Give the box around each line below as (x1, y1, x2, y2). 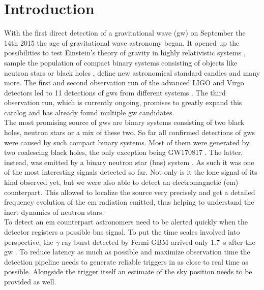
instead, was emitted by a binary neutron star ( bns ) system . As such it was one (4, 156, 254, 167)
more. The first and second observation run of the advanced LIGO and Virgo (4, 77, 244, 88)
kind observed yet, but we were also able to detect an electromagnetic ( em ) (4, 177, 239, 187)
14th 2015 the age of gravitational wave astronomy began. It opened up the (4, 37, 240, 48)
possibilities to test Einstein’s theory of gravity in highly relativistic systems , (4, 47, 246, 58)
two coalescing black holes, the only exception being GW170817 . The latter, (4, 147, 243, 157)
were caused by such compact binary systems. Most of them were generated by (4, 137, 250, 147)
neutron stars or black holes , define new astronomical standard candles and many (4, 67, 260, 78)
